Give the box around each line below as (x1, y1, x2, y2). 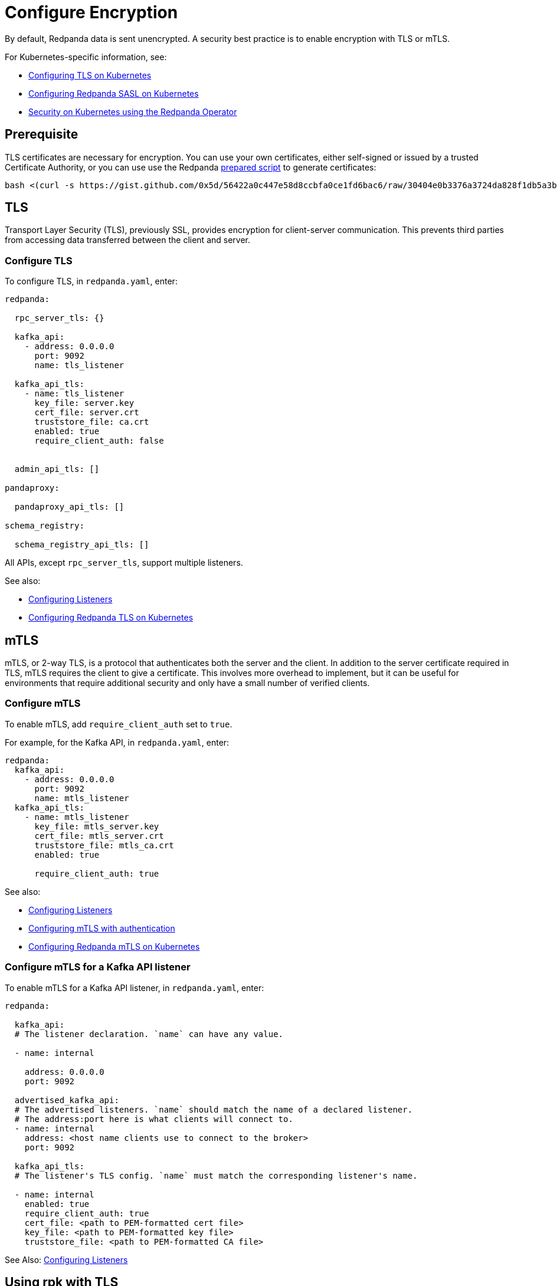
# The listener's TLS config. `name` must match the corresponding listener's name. (14, 1170, 418, 1180)
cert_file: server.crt (34, 408, 139, 418)
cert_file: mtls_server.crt (34, 831, 164, 841)
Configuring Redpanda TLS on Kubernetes (28, 612, 194, 623)
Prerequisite (5, 127, 78, 142)
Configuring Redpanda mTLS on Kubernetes (28, 941, 200, 952)
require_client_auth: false (34, 436, 164, 446)
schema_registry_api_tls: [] (14, 540, 149, 550)
